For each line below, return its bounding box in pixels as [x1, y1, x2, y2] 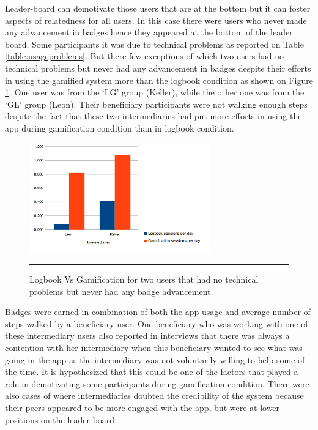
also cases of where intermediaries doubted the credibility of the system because [5, 389, 304, 402]
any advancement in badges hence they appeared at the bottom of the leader [5, 26, 293, 39]
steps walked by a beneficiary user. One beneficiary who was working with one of [5, 317, 308, 330]
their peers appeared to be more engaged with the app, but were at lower [5, 401, 280, 413]
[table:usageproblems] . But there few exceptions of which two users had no [5, 50, 284, 62]
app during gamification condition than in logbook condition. [5, 121, 234, 134]
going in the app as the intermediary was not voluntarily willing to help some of [5, 353, 305, 366]
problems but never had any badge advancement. [29, 284, 213, 297]
